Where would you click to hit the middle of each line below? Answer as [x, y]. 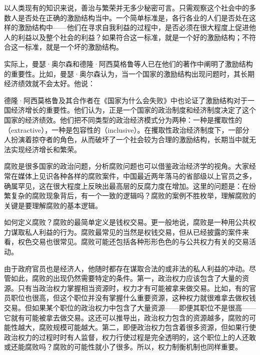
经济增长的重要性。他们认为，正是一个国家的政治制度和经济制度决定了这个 [133, 110]
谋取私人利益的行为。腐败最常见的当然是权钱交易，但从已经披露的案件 [126, 232]
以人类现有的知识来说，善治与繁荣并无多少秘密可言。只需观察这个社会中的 [126, 8]
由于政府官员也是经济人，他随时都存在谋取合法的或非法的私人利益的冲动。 [126, 268]
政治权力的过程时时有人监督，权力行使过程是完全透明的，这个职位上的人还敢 [130, 337]
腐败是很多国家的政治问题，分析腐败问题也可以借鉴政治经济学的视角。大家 [126, 166]
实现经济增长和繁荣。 [46, 149]
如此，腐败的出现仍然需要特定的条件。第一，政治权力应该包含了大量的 [126, 278]
